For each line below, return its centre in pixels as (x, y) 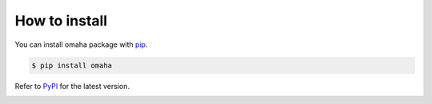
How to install (61, 21)
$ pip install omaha (72, 65)
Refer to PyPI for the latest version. (72, 86)
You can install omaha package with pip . (81, 44)
